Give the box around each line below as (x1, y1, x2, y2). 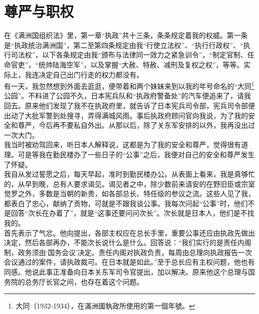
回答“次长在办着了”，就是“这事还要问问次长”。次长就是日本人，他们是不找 (10, 208, 255, 218)
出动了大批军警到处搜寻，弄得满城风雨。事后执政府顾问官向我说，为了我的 (4, 110, 248, 120)
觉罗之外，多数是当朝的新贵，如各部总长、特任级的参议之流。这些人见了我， (4, 188, 255, 199)
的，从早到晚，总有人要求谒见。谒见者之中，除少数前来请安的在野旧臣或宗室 (4, 178, 255, 189)
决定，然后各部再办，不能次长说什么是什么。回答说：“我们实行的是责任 (4, 237, 238, 248)
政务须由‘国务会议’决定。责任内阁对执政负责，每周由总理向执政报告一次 (17, 247, 252, 257)
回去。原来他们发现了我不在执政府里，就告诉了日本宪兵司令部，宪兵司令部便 (4, 100, 255, 110)
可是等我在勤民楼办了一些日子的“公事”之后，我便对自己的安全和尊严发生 (17, 149, 255, 159)
